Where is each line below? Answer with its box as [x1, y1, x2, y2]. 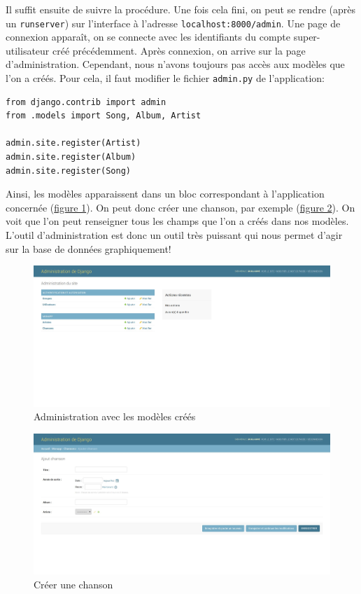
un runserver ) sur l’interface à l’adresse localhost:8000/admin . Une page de [6, 15, 341, 30]
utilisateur [6, 43, 50, 57]
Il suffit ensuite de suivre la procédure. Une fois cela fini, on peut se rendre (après [6, 2, 356, 16]
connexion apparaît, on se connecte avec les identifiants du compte [6, 29, 291, 44]
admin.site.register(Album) [6, 152, 136, 163]
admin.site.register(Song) [6, 165, 131, 176]
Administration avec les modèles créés [34, 409, 196, 424]
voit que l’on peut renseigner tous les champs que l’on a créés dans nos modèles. [6, 214, 349, 228]
